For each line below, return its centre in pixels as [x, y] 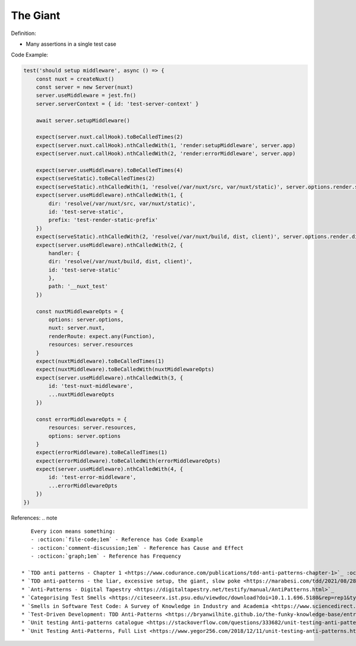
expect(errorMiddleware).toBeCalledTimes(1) [102, 453]
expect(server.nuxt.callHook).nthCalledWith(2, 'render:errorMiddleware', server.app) [166, 154]
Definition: [24, 33]
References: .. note [34, 518]
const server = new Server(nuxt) [85, 87]
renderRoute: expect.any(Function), [102, 336]
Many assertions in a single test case [71, 44]
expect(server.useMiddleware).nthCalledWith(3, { [109, 378]
